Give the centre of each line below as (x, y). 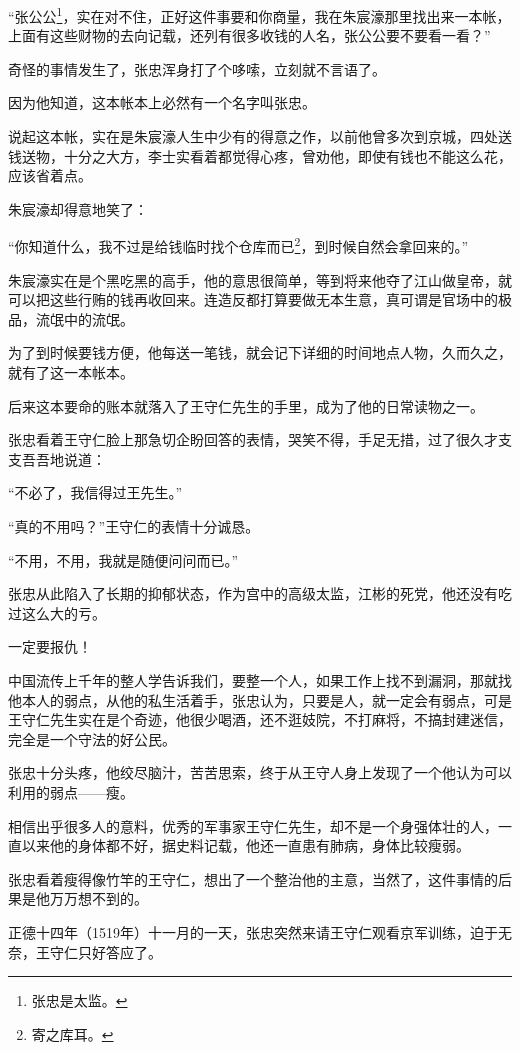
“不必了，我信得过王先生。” (95, 492)
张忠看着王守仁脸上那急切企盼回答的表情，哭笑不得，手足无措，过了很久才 (253, 439)
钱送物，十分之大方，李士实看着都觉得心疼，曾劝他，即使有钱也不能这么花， (260, 155)
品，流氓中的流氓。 (71, 318)
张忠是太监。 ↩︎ (79, 1000)
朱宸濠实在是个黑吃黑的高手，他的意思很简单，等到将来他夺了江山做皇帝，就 (260, 279)
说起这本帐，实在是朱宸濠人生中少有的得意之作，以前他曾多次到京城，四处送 (260, 136)
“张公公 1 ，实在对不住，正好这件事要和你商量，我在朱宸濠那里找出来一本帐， (259, 14)
